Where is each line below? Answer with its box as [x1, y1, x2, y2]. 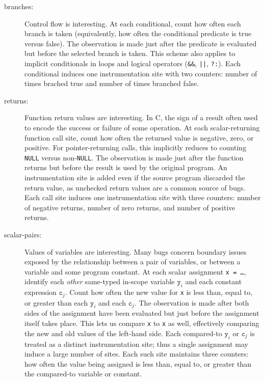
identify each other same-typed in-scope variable [24, 276, 175, 287]
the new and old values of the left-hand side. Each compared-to [24, 328, 222, 338]
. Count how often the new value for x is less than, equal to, [65, 287, 253, 297]
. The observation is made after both [134, 297, 249, 308]
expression [24, 287, 57, 297]
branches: [4, 1, 34, 11]
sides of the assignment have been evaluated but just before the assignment [24, 308, 259, 318]
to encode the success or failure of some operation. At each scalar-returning [24, 122, 260, 132]
